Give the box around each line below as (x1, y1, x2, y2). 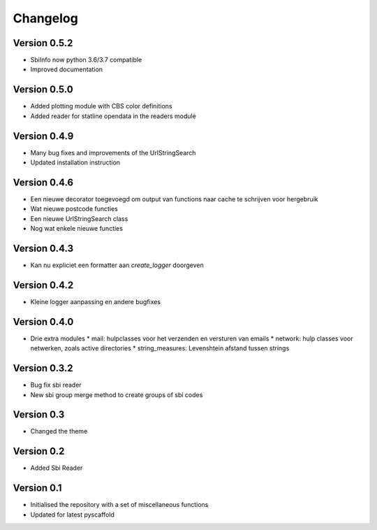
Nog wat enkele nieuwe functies (30, 224, 124, 233)
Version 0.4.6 (13, 176, 73, 188)
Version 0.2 (13, 445, 65, 457)
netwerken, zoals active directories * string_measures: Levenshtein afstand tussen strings (30, 344, 290, 352)
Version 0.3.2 (13, 362, 73, 374)
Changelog (13, 10, 78, 26)
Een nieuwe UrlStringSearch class (30, 214, 128, 223)
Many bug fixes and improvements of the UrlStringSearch (30, 148, 196, 157)
